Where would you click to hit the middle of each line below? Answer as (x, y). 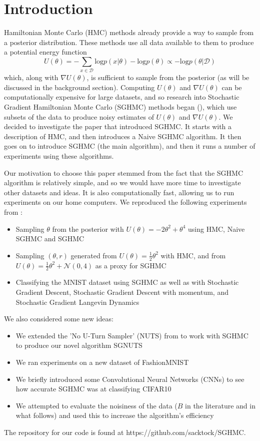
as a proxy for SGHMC (131, 265)
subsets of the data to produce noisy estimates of (79, 116)
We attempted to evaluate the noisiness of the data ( (96, 405)
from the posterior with (88, 229)
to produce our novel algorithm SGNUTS (79, 345)
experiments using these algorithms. (59, 155)
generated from (94, 255)
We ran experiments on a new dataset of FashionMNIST (102, 362)
